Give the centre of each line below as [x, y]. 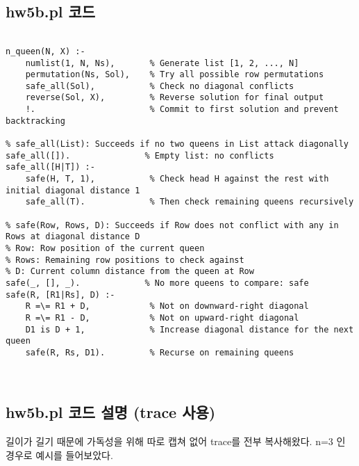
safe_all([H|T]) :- [50, 167]
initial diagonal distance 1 [73, 190]
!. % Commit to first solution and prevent [182, 110]
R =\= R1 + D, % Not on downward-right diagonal [167, 306]
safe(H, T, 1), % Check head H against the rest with [177, 179]
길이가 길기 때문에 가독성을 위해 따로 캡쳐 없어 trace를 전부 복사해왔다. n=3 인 [176, 441]
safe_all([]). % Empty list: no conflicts [140, 155]
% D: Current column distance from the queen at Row [130, 272]
